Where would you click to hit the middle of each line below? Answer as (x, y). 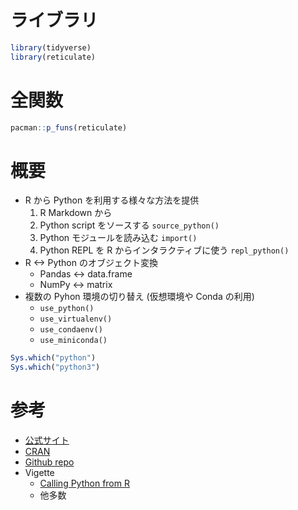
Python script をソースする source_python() (129, 225)
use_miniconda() (73, 341)
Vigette (39, 473)
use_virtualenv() (76, 319)
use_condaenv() (71, 330)
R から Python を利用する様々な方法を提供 (112, 200)
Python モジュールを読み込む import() (118, 238)
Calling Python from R (84, 483)
